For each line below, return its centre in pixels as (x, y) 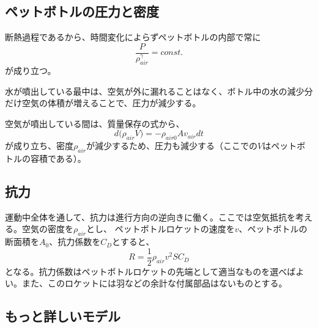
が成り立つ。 (31, 70)
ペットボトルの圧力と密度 (82, 11)
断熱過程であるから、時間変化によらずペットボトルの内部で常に (133, 37)
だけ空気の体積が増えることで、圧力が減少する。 (103, 103)
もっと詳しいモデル (63, 316)
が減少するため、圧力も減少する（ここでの (172, 146)
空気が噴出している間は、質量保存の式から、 (95, 123)
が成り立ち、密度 (39, 146)
